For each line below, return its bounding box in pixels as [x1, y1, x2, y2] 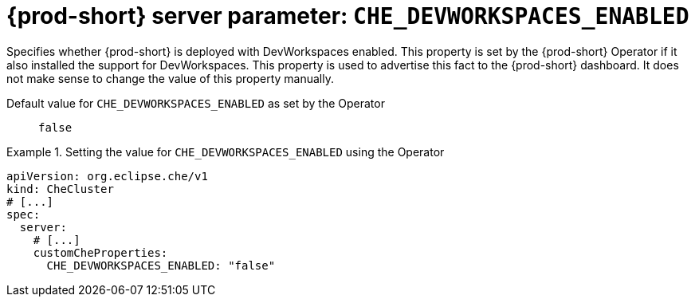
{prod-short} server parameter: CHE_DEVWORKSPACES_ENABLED [6, 2, 689, 30]
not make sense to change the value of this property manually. [6, 71, 334, 85]
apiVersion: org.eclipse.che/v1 [6, 169, 208, 183]
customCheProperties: [33, 246, 168, 259]
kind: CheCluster [6, 182, 114, 195]
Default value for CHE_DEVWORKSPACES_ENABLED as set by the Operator [6, 96, 385, 110]
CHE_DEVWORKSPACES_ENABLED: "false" [46, 258, 276, 272]
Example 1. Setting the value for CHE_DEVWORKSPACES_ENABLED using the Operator [6, 144, 445, 159]
